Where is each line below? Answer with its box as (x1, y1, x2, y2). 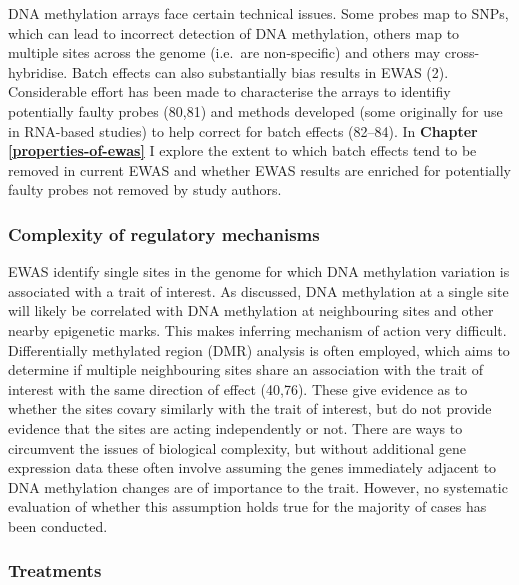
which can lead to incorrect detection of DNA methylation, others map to (8, 22, 460, 43)
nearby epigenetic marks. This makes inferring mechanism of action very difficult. (8, 319, 507, 340)
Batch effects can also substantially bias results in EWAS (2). (71, 61, 449, 82)
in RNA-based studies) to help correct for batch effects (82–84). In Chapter (8, 120, 478, 141)
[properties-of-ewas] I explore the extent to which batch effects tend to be (8, 140, 477, 161)
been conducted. (8, 515, 108, 536)
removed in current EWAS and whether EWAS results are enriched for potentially (8, 159, 511, 180)
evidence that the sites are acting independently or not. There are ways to (8, 417, 463, 438)
